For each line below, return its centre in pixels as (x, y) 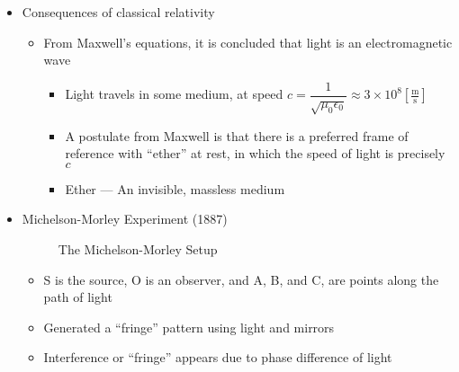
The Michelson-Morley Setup (138, 248)
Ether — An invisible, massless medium (175, 188)
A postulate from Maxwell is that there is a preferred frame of (237, 135)
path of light (78, 297)
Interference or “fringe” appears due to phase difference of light (218, 357)
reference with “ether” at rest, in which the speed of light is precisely (255, 153)
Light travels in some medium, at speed (174, 94)
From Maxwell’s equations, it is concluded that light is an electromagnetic (248, 42)
